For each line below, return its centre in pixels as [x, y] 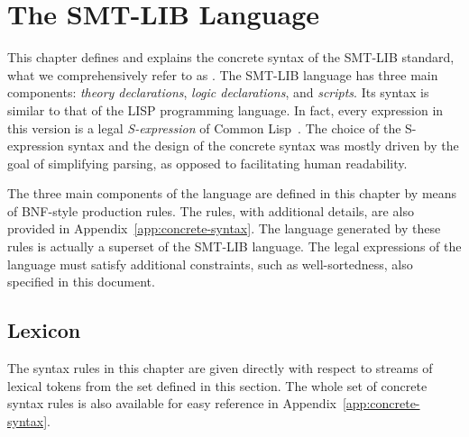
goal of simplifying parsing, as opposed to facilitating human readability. [207, 163]
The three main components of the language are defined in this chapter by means [232, 193]
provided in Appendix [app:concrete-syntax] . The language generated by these [224, 228]
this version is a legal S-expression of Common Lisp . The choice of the [204, 127]
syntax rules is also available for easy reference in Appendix [172, 403]
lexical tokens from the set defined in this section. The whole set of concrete [217, 385]
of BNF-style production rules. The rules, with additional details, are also [211, 210]
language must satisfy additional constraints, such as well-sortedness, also [210, 264]
